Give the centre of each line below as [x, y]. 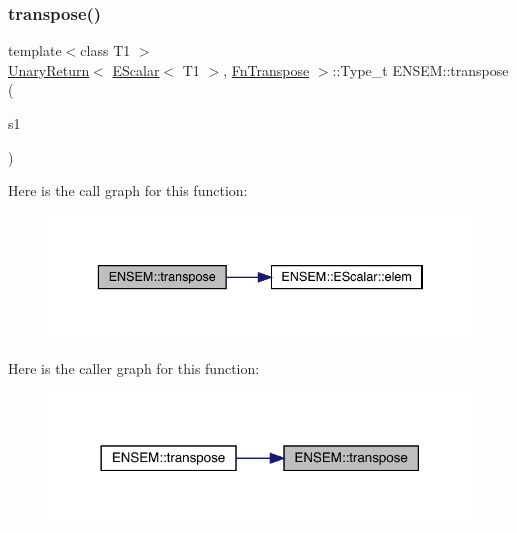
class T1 [105, 50]
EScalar [136, 69]
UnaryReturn [49, 69]
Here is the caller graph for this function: [134, 367]
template [35, 50]
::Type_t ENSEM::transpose [420, 69]
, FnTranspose [266, 69]
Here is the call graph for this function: [128, 190]
